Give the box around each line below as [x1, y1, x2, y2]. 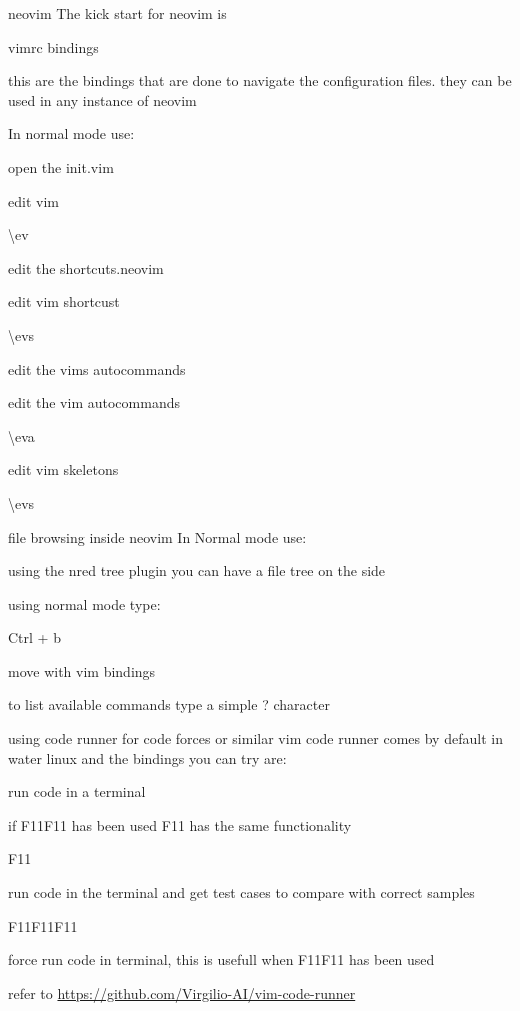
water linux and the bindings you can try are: [8, 747, 287, 768]
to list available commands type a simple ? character [8, 694, 330, 715]
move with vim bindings [8, 660, 156, 681]
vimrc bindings [8, 36, 99, 57]
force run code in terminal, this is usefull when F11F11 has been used [8, 949, 435, 970]
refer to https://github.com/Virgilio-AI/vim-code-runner [8, 982, 356, 1003]
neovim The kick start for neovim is [8, 3, 227, 23]
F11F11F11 [8, 915, 78, 936]
